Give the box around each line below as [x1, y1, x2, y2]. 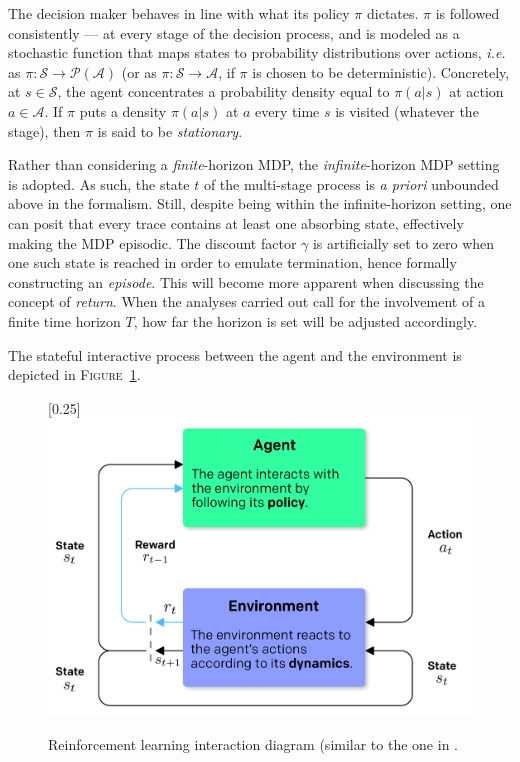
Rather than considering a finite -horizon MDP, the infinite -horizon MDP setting [8, 154, 500, 175]
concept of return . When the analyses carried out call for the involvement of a [8, 291, 485, 312]
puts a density [79, 100, 167, 121]
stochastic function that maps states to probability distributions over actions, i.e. [8, 42, 506, 63]
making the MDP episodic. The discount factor [8, 232, 297, 253]
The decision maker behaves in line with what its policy [8, 3, 350, 23]
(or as [121, 61, 157, 82]
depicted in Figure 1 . [8, 364, 141, 385]
